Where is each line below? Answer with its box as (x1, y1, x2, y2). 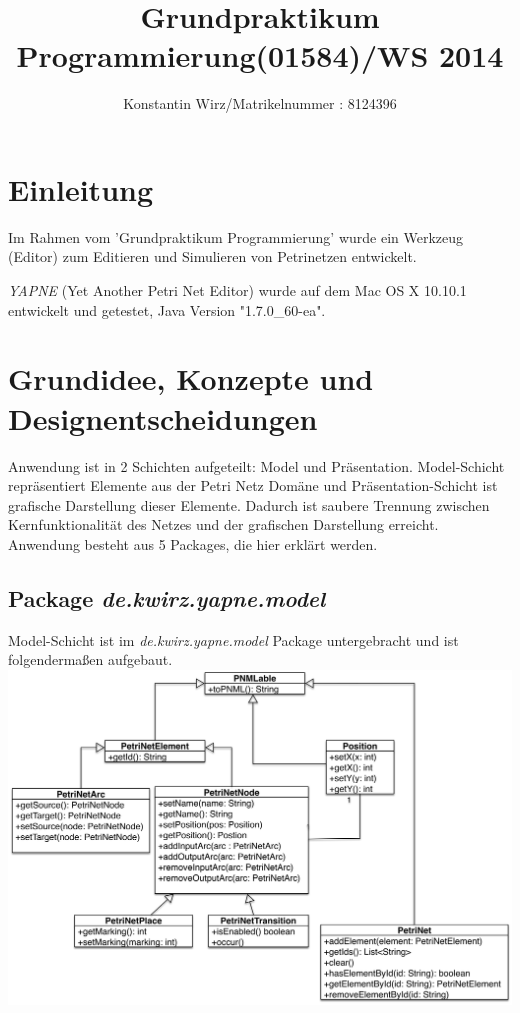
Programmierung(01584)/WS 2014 (16, 35, 504, 76)
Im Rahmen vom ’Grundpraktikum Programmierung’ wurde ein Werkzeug (8, 226, 464, 247)
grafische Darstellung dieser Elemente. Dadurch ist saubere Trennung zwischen (8, 494, 490, 515)
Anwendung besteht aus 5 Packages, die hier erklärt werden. (8, 533, 378, 554)
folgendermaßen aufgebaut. (8, 649, 173, 670)
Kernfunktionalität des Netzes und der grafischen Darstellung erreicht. (8, 514, 439, 535)
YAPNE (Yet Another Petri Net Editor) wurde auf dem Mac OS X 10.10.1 (8, 280, 467, 301)
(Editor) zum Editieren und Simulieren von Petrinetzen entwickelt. (8, 246, 417, 267)
